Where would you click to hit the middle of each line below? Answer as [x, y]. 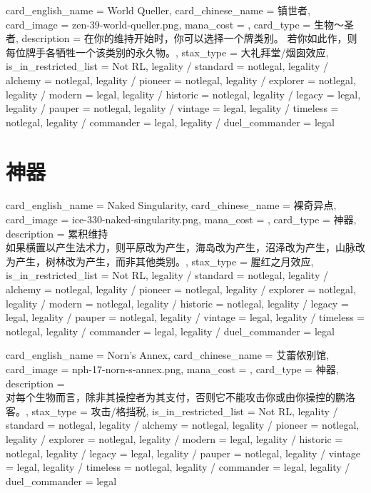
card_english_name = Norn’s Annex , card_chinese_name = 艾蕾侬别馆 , [168, 355]
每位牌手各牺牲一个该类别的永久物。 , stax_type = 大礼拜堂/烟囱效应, [167, 52]
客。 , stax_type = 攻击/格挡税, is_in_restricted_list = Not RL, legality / [172, 411]
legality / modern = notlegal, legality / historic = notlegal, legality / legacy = [177, 303]
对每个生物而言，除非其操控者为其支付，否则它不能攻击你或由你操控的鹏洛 [181, 397]
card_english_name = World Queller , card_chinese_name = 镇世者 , [158, 10]
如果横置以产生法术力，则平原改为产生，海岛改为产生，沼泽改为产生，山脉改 [185, 247]
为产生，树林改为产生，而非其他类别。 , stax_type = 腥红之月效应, [160, 261]
